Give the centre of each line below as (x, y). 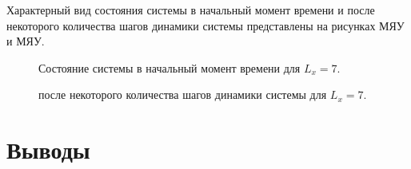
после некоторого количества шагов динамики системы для (183, 94)
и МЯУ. (26, 41)
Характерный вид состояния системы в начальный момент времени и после (191, 10)
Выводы (48, 149)
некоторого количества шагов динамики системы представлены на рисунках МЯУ (205, 25)
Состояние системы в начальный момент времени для (170, 67)
